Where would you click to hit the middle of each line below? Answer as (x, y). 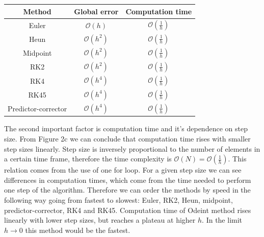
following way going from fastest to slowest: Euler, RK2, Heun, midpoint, (118, 199)
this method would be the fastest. (78, 230)
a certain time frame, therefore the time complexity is (88, 159)
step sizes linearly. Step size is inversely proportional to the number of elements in (132, 148)
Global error (96, 11)
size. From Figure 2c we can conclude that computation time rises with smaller (127, 138)
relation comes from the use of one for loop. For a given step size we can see (123, 170)
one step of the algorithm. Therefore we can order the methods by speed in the (127, 190)
